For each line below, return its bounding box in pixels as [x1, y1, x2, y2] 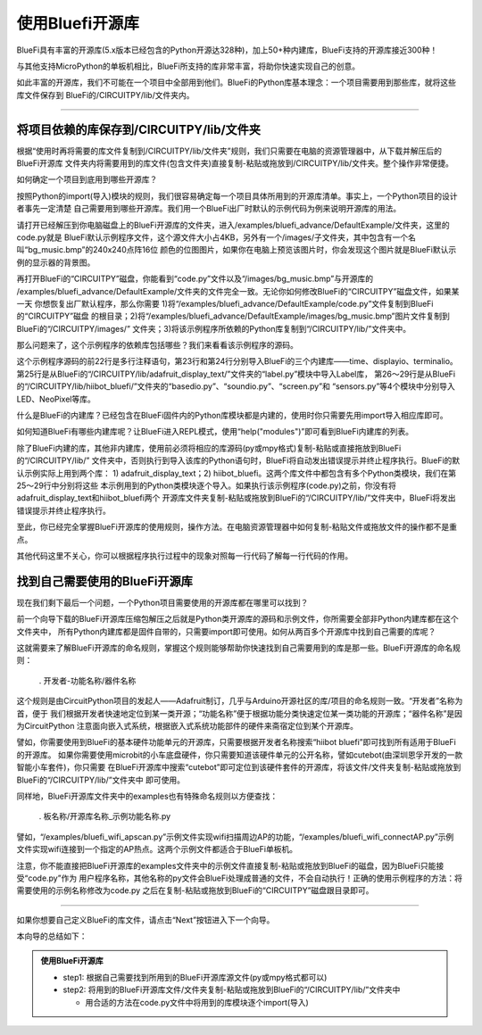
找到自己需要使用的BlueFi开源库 [16, 574, 194, 589]
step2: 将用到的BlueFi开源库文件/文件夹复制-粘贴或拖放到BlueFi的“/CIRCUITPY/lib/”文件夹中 [62, 984, 401, 995]
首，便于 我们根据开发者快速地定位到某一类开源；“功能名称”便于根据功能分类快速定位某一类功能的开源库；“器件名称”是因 [16, 708, 463, 718]
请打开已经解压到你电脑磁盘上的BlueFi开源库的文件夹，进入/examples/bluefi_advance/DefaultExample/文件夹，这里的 [16, 219, 450, 230]
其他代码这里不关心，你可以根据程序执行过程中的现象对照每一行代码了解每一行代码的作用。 [16, 550, 353, 561]
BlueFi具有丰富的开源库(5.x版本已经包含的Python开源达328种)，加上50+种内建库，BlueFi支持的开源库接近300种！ [16, 45, 438, 55]
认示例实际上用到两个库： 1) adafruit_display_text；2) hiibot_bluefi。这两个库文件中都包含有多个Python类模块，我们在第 [16, 468, 457, 478]
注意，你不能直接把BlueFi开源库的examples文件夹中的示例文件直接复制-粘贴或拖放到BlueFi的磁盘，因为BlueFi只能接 [16, 860, 445, 871]
